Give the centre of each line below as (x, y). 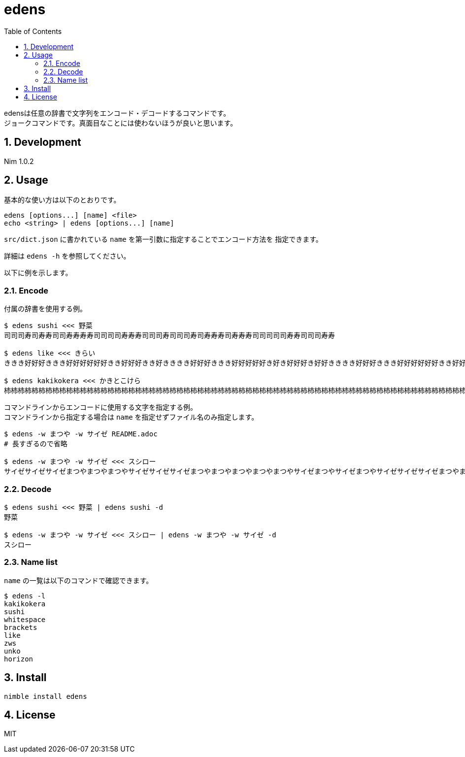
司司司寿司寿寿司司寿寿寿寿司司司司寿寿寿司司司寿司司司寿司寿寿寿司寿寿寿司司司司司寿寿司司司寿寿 (169, 336)
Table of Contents (33, 31)
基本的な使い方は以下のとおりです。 (62, 200)
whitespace (25, 619)
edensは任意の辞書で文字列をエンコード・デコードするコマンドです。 (117, 113)
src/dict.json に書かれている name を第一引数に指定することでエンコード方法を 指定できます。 (163, 239)
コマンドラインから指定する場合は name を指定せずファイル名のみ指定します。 (131, 417)
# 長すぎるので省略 (36, 444)
